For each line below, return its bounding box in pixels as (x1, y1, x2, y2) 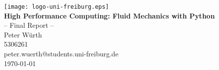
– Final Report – (4, 20, 54, 30)
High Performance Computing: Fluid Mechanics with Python (4, 10, 215, 20)
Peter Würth (4, 29, 42, 39)
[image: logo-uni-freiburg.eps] (4, 3, 109, 10)
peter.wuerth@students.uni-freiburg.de (4, 49, 119, 59)
